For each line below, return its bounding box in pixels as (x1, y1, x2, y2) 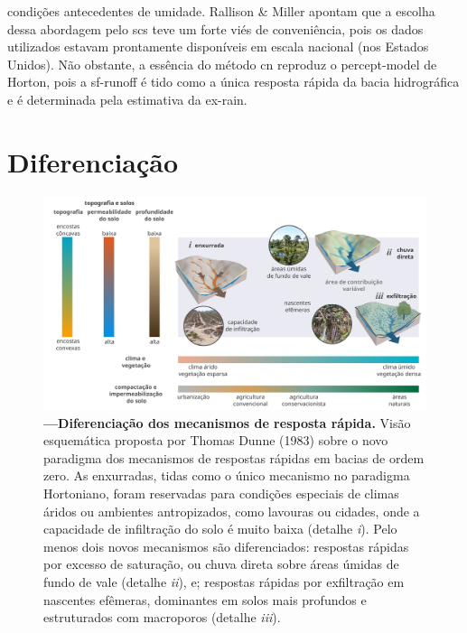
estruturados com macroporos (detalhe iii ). (43, 608, 281, 627)
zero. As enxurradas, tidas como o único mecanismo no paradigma (43, 466, 410, 485)
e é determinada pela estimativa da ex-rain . (7, 89, 248, 108)
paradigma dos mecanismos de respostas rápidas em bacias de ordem (43, 448, 425, 467)
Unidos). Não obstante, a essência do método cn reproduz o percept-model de (7, 54, 437, 73)
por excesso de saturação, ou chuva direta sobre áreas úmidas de (43, 554, 399, 573)
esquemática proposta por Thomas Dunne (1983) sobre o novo (43, 431, 388, 450)
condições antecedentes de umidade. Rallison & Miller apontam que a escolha (7, 2, 435, 20)
